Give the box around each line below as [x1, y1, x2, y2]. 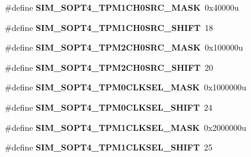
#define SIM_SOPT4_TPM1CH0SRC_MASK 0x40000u [5, 1, 239, 13]
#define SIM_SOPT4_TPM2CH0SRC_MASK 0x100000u [5, 41, 243, 54]
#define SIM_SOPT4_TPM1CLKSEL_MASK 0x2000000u [5, 121, 247, 133]
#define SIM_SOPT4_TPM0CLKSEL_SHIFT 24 [5, 101, 212, 113]
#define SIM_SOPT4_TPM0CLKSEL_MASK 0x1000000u [5, 81, 247, 93]
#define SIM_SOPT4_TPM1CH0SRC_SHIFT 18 [5, 21, 214, 33]
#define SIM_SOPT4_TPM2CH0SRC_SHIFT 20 [5, 61, 214, 73]
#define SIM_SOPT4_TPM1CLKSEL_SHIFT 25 [5, 141, 212, 153]
